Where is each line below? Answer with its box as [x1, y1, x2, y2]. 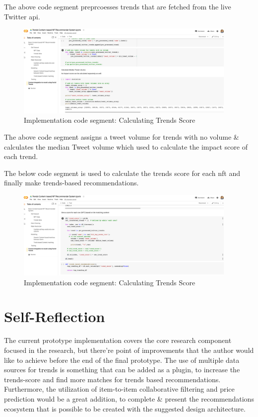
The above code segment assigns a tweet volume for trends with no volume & [4, 132, 239, 142]
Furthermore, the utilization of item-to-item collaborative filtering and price [4, 384, 235, 394]
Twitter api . [4, 11, 40, 21]
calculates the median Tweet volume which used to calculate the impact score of [4, 141, 248, 152]
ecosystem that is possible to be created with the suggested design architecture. [4, 403, 246, 414]
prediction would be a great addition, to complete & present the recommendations [4, 393, 254, 404]
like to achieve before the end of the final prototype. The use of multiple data [4, 354, 240, 365]
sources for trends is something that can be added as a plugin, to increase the [4, 364, 240, 375]
